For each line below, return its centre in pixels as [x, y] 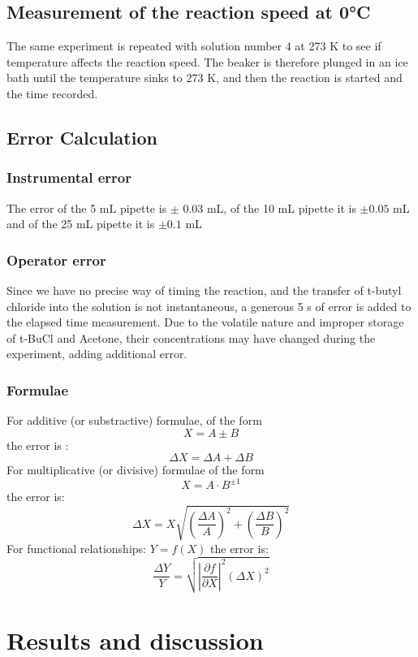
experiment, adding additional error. [97, 354]
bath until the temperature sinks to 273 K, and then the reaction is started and [205, 78]
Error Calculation [82, 137]
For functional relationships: [76, 548]
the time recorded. [52, 93]
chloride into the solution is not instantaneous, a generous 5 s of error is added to [209, 306]
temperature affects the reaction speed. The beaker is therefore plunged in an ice [207, 61]
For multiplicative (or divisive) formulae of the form [136, 470]
